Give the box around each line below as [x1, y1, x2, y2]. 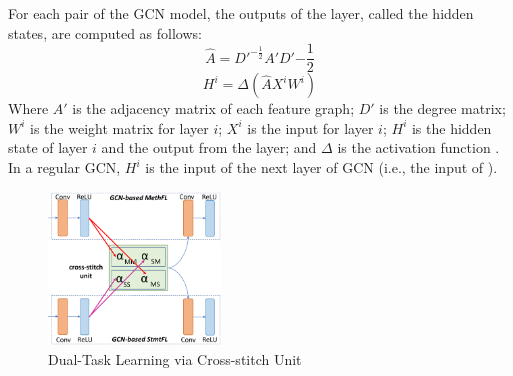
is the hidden [411, 117, 492, 138]
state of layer [8, 137, 88, 158]
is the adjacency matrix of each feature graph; [72, 98, 355, 119]
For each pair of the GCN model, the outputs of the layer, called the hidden [8, 3, 474, 23]
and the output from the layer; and [101, 137, 317, 158]
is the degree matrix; [379, 98, 506, 119]
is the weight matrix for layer [30, 117, 209, 138]
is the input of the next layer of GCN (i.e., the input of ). [145, 157, 498, 178]
